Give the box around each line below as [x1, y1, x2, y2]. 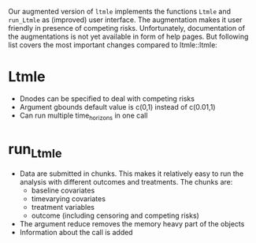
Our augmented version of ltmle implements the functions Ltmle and [8, 7, 231, 16]
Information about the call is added [19, 228, 133, 237]
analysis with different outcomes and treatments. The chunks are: [19, 178, 233, 187]
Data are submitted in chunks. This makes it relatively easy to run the [19, 169, 244, 178]
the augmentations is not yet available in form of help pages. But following [8, 32, 249, 41]
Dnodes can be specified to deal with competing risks [19, 94, 195, 103]
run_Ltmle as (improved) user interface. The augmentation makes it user [8, 15, 243, 24]
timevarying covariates [31, 194, 106, 204]
